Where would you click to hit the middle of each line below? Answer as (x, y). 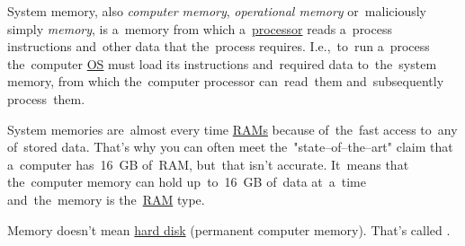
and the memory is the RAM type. (106, 199)
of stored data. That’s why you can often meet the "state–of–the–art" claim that (230, 147)
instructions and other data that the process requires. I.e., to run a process (219, 46)
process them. (46, 98)
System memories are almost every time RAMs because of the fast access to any (232, 129)
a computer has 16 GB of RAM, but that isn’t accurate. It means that (208, 164)
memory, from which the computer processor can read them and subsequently (226, 81)
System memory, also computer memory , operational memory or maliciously (217, 11)
